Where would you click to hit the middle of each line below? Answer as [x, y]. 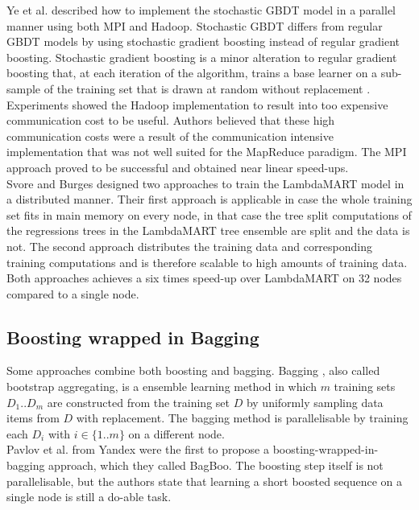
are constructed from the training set [138, 402]
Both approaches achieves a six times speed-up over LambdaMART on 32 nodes [204, 278]
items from [33, 418]
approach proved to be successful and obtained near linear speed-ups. [178, 167]
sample [24, 88]
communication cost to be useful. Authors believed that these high [171, 120]
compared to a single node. [73, 293]
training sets [365, 387]
